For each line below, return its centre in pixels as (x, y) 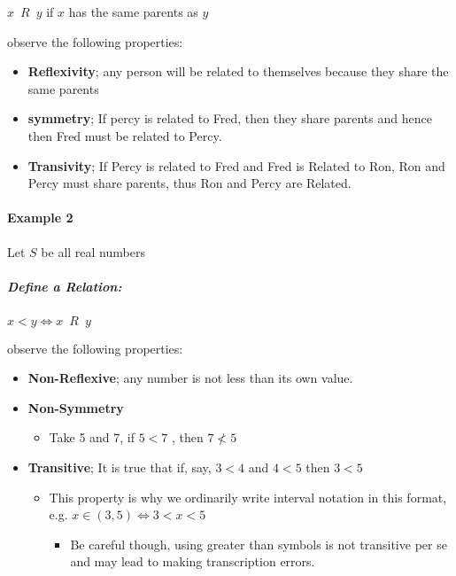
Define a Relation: (65, 286)
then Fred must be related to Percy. (125, 135)
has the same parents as (133, 12)
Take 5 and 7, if (92, 437)
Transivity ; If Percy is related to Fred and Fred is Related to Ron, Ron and (236, 165)
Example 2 (40, 218)
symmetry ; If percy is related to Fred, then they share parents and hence (230, 118)
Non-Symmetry (76, 407)
